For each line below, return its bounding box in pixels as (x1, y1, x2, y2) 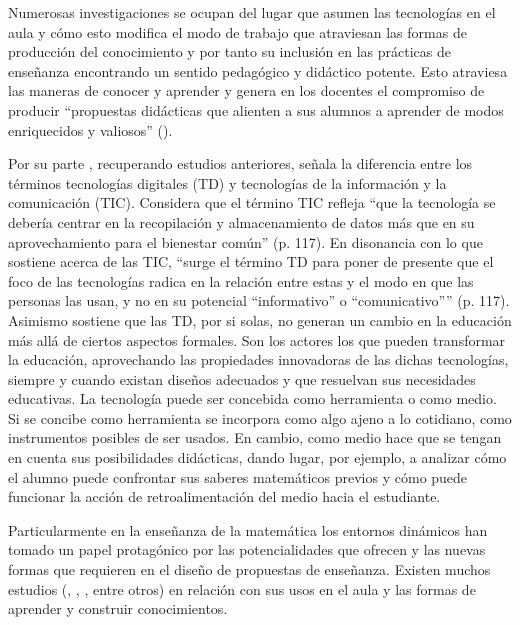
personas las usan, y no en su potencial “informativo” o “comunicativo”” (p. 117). (8, 290, 510, 311)
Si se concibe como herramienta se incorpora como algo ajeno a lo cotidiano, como (8, 407, 512, 428)
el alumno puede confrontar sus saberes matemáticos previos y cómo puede (8, 466, 468, 487)
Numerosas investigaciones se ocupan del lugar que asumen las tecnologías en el (8, 2, 496, 22)
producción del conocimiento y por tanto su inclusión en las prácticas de (8, 41, 451, 62)
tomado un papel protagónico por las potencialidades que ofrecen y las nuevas (8, 539, 486, 560)
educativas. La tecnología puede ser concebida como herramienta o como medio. (8, 388, 497, 409)
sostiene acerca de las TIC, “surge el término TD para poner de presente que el (8, 251, 494, 272)
